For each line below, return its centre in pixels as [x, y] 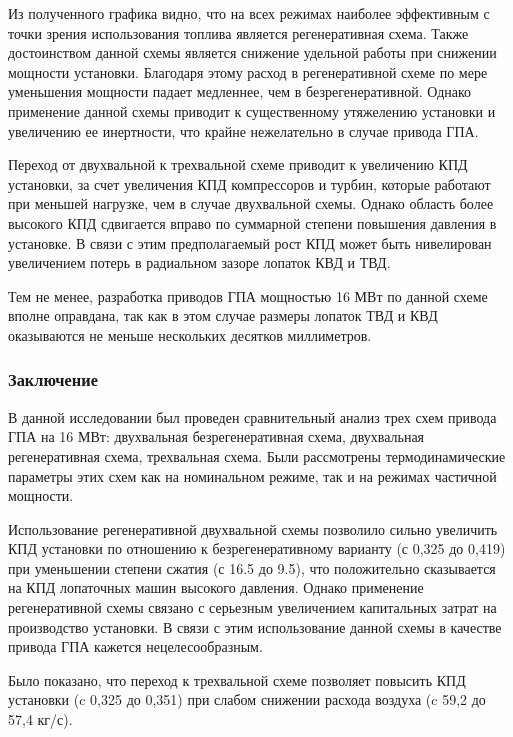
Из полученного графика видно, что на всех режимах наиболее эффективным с [249, 13]
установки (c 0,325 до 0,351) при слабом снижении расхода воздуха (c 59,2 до [247, 699]
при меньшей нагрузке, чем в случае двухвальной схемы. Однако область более [251, 203]
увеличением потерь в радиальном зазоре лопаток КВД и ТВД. [199, 262]
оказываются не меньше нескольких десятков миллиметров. [190, 334]
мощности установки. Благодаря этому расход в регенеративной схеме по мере [248, 71]
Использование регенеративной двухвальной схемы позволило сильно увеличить [253, 528]
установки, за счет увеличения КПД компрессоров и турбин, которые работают [249, 183]
